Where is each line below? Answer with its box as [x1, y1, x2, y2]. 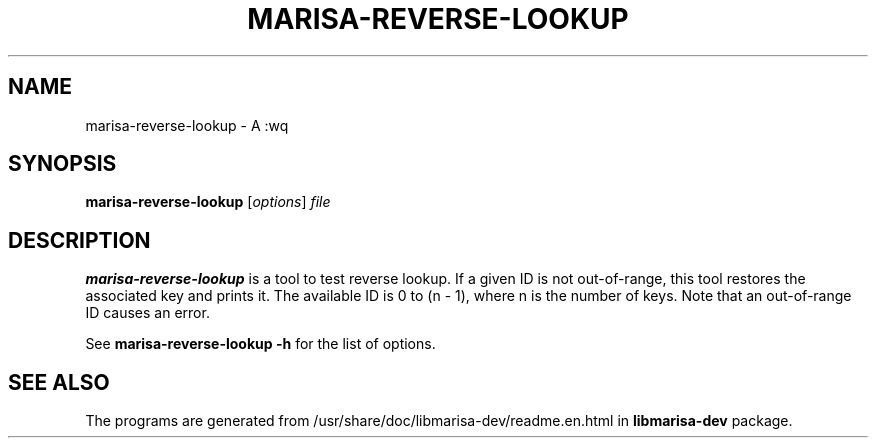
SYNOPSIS [8, 151, 117, 177]
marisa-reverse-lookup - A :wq [85, 116, 289, 134]
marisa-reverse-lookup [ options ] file [85, 193, 331, 211]
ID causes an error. [85, 304, 210, 322]
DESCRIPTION [8, 227, 151, 253]
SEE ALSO [8, 369, 110, 395]
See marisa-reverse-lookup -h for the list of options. [85, 335, 436, 353]
